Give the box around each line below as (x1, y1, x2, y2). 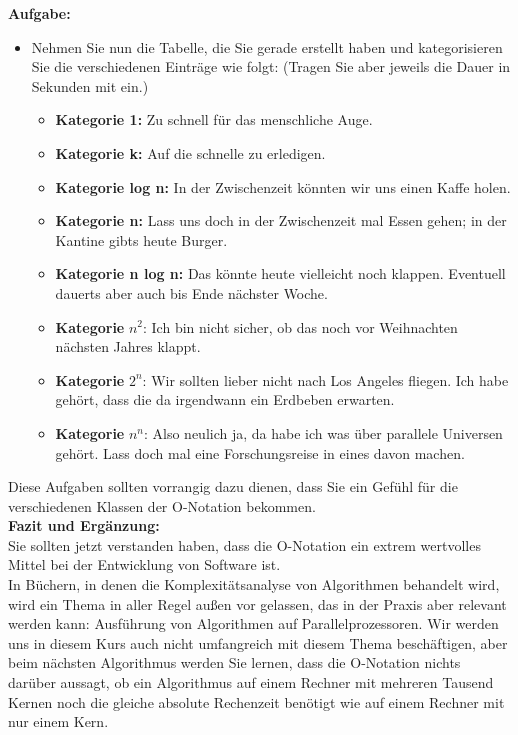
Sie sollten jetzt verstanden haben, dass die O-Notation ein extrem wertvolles (8, 534, 481, 555)
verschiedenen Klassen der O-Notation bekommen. (8, 495, 316, 516)
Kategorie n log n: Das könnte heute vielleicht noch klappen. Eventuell (55, 263, 506, 284)
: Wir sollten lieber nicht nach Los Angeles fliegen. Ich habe (142, 369, 509, 390)
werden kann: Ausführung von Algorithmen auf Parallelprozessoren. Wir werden (8, 613, 499, 634)
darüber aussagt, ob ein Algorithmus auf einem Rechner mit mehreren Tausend (8, 672, 494, 693)
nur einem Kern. (8, 711, 109, 732)
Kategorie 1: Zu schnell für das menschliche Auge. (55, 109, 373, 130)
